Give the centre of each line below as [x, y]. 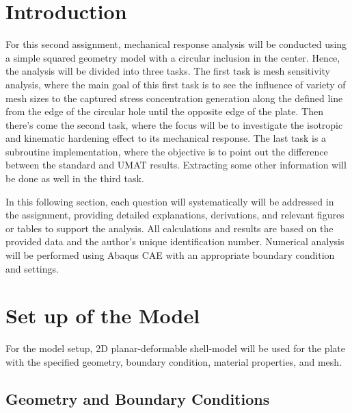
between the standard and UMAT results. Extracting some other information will [176, 165]
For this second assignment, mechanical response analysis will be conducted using [176, 44]
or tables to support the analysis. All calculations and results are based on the [170, 228]
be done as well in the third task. [75, 178]
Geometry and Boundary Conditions [138, 398]
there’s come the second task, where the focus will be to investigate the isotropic [174, 124]
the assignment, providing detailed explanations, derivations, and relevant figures [175, 215]
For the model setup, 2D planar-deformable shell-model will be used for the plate [176, 348]
